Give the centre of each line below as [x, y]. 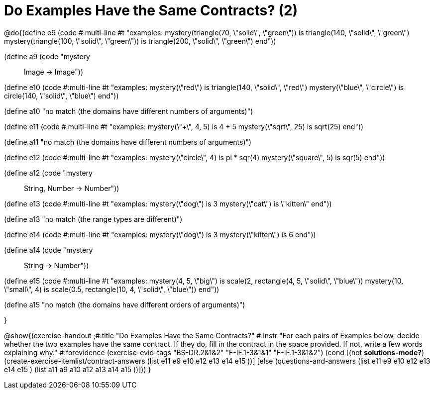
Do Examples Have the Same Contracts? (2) [151, 10]
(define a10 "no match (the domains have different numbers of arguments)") [129, 111]
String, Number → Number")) [72, 188]
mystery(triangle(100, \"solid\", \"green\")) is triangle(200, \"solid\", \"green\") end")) [140, 41]
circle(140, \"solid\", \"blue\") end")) [61, 96]
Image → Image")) [54, 72]
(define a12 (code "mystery [48, 173]
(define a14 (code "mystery [49, 250]
